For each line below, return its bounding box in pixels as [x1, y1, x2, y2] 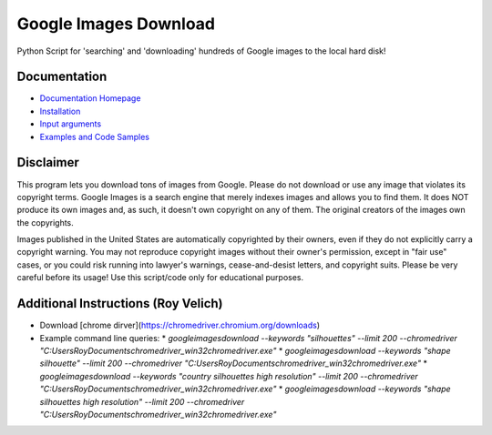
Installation [39, 106, 81, 116]
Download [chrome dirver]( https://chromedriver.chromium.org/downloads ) [39, 319, 321, 331]
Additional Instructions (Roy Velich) [16, 296, 223, 311]
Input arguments [39, 118, 102, 129]
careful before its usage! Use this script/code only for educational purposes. [16, 272, 304, 283]
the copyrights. [16, 217, 75, 228]
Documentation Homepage [39, 93, 141, 104]
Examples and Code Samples [39, 131, 150, 142]
